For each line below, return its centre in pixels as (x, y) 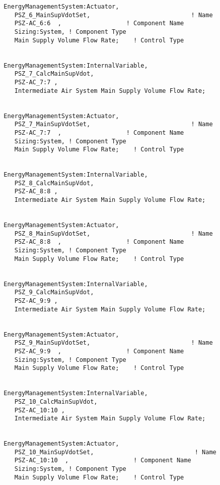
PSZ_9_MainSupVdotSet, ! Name (114, 343)
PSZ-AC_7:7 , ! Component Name (99, 132)
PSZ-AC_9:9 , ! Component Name (99, 351)
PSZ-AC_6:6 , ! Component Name (99, 23)
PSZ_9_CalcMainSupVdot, (54, 292)
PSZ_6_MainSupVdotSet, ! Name (114, 15)
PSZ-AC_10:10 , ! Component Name (103, 461)
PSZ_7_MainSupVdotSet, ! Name (114, 124)
